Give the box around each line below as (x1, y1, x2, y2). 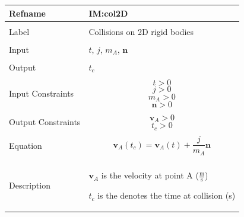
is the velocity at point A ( (101, 169, 199, 181)
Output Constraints (9, 116, 81, 128)
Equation (9, 139, 42, 152)
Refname (9, 7, 46, 19)
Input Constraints (9, 87, 74, 100)
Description (9, 179, 50, 192)
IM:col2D (88, 7, 128, 19)
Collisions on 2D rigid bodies (88, 25, 194, 37)
